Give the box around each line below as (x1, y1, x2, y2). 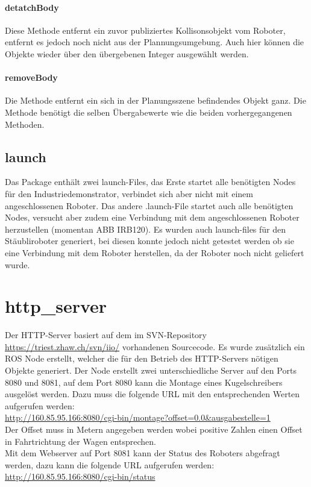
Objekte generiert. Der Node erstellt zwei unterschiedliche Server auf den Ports (5, 364, 297, 377)
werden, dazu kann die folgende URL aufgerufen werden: (5, 458, 215, 471)
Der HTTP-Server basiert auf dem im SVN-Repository (5, 328, 207, 341)
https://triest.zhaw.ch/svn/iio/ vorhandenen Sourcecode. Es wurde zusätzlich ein (5, 340, 305, 353)
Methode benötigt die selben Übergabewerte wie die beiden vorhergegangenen (5, 105, 292, 118)
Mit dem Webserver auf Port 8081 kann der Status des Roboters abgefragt (5, 447, 280, 459)
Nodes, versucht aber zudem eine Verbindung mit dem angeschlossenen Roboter (5, 211, 300, 224)
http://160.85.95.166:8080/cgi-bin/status (5, 470, 155, 483)
